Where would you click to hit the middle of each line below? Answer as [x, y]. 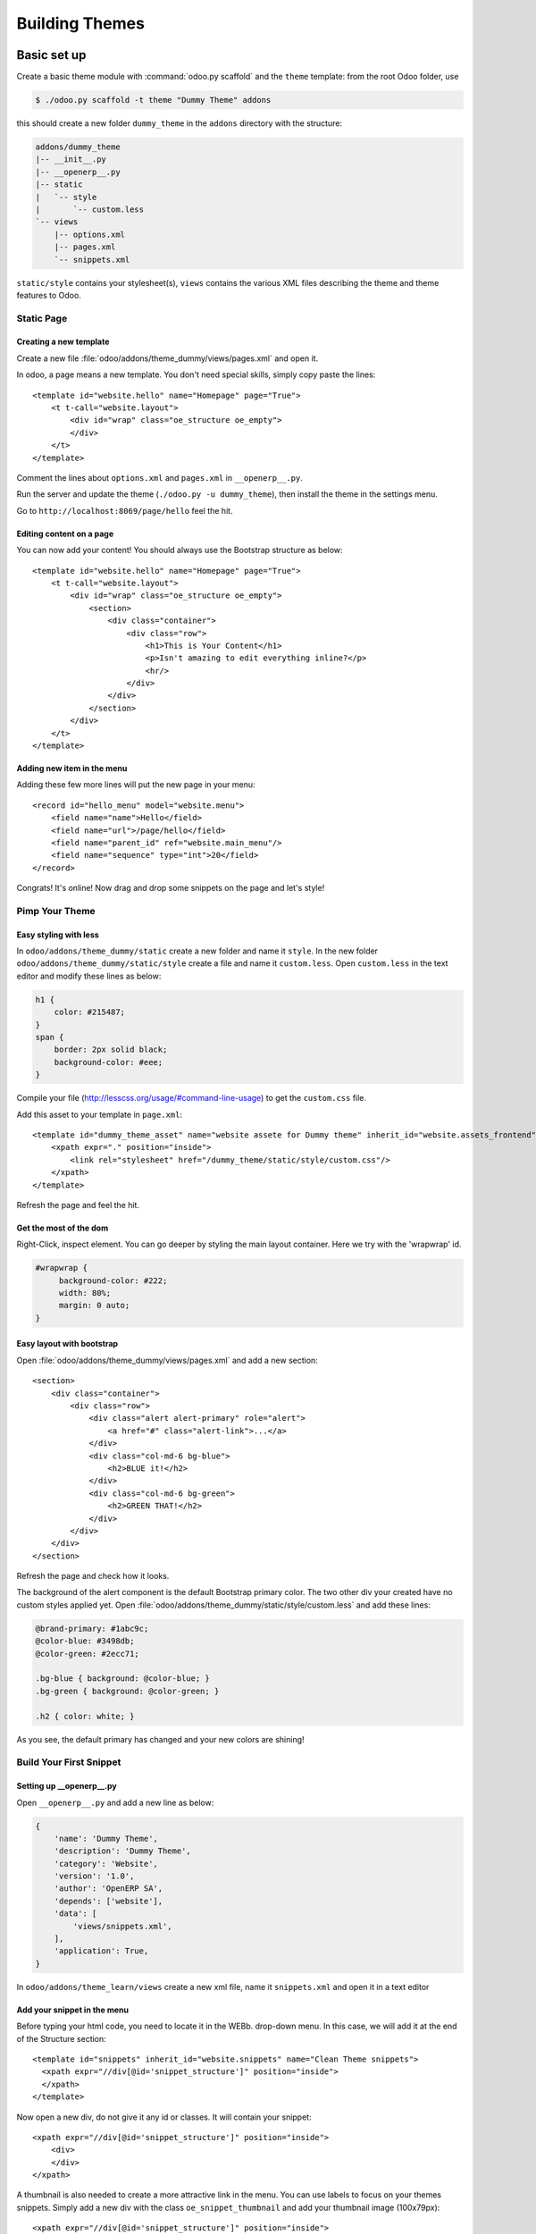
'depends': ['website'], [109, 1901]
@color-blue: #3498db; [85, 1641]
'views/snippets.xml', [123, 1926]
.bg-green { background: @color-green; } [127, 1691]
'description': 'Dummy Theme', [122, 1851]
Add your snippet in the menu [73, 2010]
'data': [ [75, 1914]
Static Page [42, 318]
